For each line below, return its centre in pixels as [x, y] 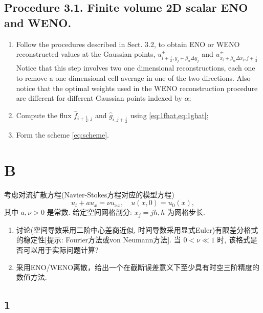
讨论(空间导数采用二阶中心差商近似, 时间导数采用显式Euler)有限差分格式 [137, 229]
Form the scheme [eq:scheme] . [62, 134]
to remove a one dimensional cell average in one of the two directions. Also [133, 78]
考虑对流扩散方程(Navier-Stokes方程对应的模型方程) [89, 194]
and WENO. [38, 22]
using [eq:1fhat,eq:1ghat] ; [169, 115]
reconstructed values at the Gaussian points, [86, 54]
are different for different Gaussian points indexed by [99, 98]
